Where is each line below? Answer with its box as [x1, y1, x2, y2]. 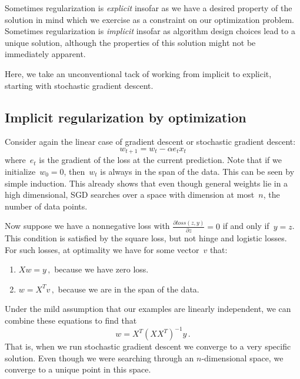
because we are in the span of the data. [58, 282, 199, 295]
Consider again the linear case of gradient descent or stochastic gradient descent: [5, 135, 296, 148]
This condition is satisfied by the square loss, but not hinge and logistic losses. [5, 232, 287, 244]
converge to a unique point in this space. [5, 363, 151, 375]
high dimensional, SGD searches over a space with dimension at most [5, 188, 255, 201]
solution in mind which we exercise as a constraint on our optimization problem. [5, 13, 295, 25]
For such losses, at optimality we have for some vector [5, 243, 199, 255]
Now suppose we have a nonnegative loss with [5, 220, 170, 232]
